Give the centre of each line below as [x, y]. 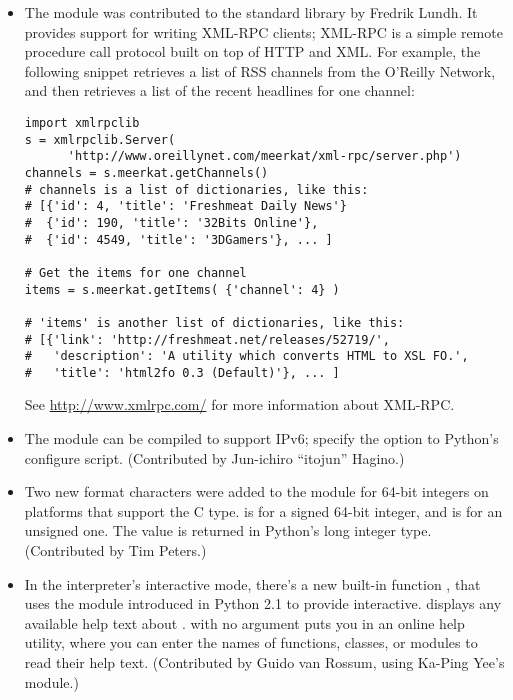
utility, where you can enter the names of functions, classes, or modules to [251, 642]
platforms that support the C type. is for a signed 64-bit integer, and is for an [263, 510]
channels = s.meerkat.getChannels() [146, 172]
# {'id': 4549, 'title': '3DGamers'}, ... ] [178, 239]
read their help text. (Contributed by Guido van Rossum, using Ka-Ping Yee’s [264, 662]
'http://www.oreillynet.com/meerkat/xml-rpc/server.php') [264, 156]
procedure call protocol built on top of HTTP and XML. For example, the [252, 51]
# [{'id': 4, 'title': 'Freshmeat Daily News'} [185, 206]
